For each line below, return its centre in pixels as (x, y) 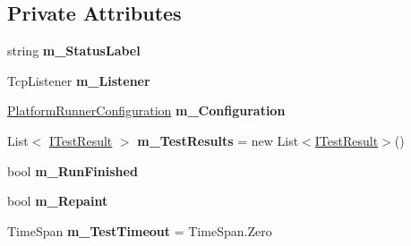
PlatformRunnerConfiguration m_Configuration (146, 110)
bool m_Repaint (58, 201)
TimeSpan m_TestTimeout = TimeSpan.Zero (140, 230)
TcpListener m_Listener (79, 80)
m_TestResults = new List (218, 140)
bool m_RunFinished (73, 170)
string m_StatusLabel (74, 51)
